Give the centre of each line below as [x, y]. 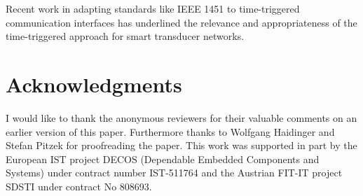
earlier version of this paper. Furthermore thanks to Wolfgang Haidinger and [170, 131]
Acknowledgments [94, 84]
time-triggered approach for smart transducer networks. [125, 36]
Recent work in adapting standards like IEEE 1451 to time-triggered [153, 8]
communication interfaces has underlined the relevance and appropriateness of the [181, 22]
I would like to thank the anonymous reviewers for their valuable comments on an [181, 117]
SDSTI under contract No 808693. [79, 186]
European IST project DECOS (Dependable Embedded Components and [163, 159]
